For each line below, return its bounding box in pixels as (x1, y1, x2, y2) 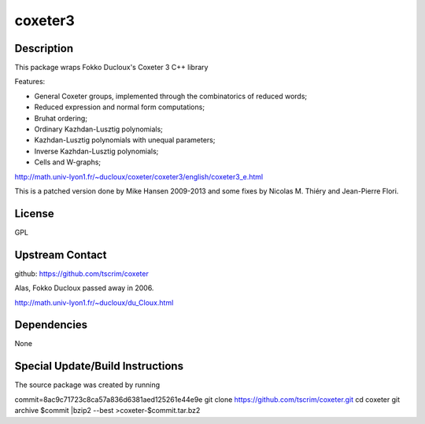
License (14, 207, 54, 220)
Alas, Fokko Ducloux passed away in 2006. (14, 283, 154, 293)
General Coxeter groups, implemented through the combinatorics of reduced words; (34, 91, 308, 101)
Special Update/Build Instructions (14, 359, 184, 373)
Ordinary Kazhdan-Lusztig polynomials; (34, 124, 163, 134)
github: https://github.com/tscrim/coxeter (14, 268, 149, 278)
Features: (14, 77, 46, 87)
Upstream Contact (14, 248, 107, 261)
